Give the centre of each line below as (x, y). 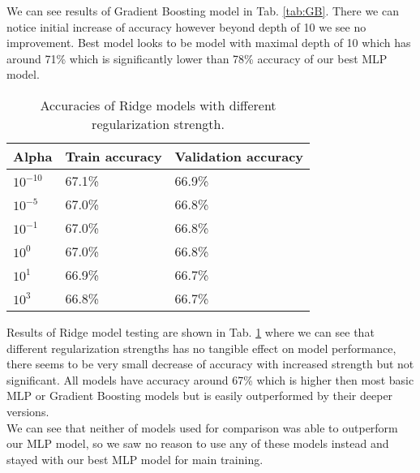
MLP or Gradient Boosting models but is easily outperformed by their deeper (200, 396)
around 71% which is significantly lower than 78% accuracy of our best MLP (197, 58)
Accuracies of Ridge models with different (158, 105)
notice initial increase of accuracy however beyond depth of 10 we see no (186, 26)
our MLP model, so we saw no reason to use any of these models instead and (198, 443)
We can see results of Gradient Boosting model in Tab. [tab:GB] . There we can (203, 11)
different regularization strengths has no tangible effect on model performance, (201, 348)
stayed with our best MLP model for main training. (135, 459)
